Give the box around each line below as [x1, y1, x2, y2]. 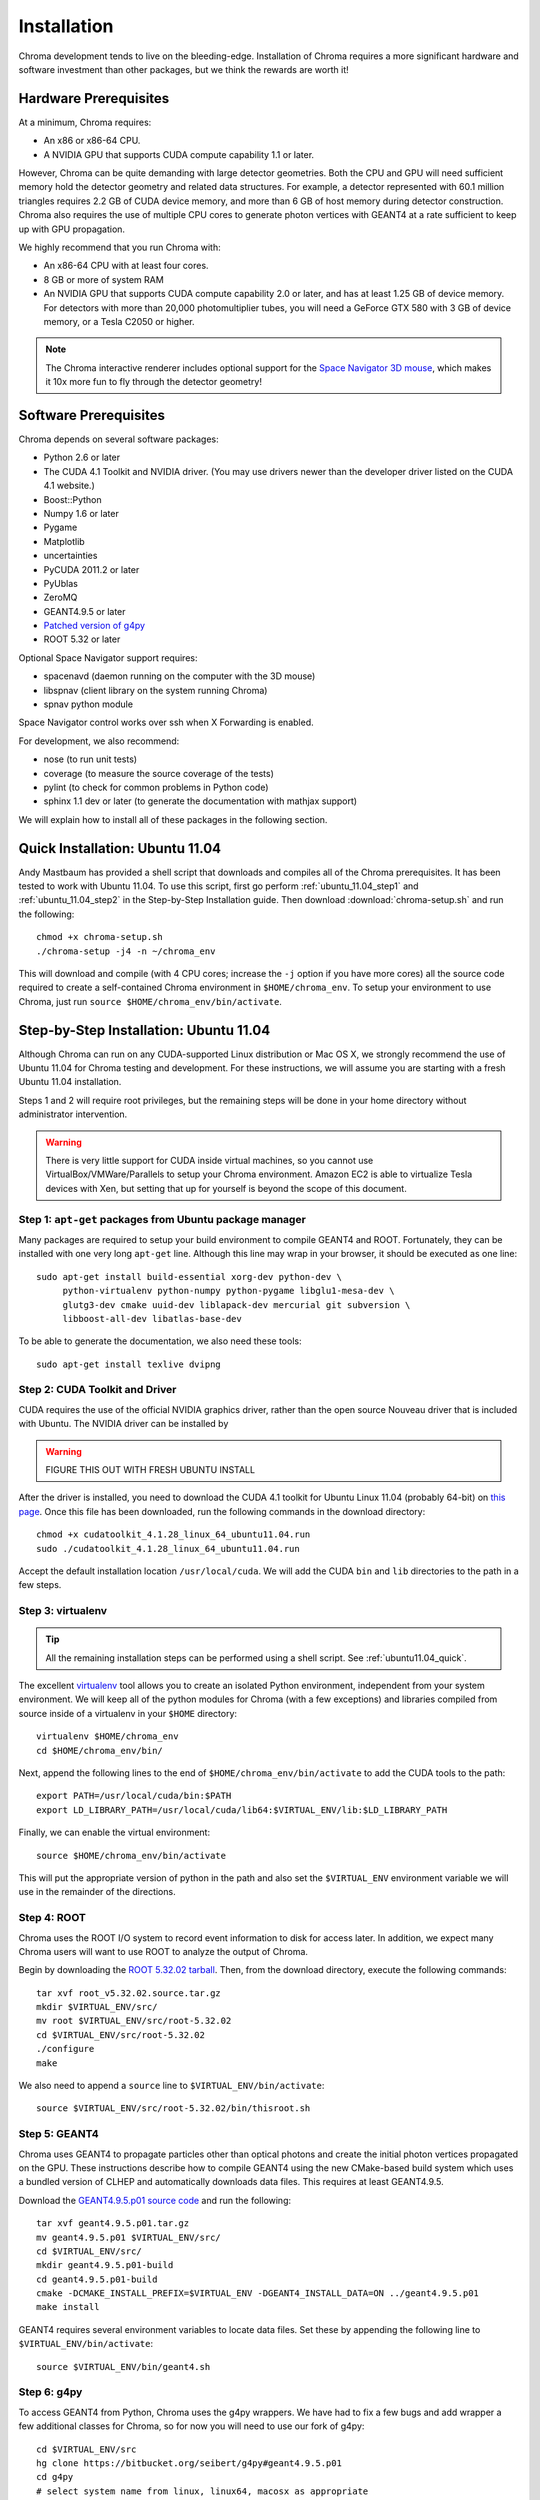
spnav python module [43, 698, 134, 710]
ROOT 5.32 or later [43, 633, 121, 645]
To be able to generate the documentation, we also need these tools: [18, 1335, 302, 1347]
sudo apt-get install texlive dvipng [36, 1358, 222, 1370]
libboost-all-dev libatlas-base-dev [62, 1313, 242, 1324]
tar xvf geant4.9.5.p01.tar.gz [36, 2218, 190, 2229]
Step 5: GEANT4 [18, 2127, 99, 2141]
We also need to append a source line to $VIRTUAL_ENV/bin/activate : [18, 2080, 325, 2092]
